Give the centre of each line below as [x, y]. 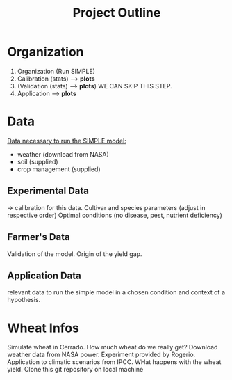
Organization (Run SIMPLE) [56, 71]
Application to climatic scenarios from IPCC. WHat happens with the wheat [114, 362]
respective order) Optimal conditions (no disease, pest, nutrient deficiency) [115, 215]
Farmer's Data [39, 237]
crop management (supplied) [59, 169]
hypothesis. [24, 300]
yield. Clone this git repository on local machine [75, 370]
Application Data [44, 275]
